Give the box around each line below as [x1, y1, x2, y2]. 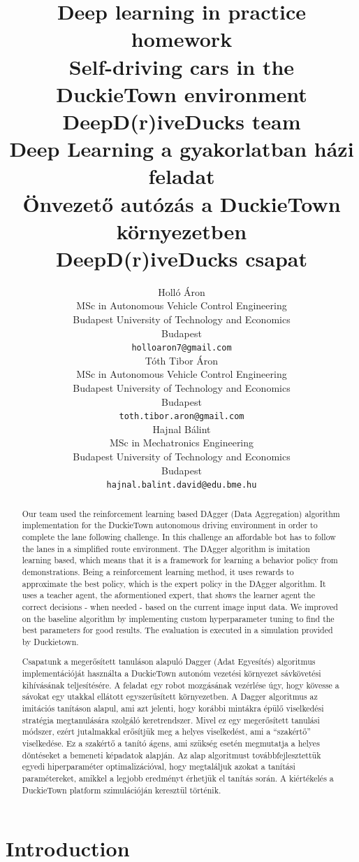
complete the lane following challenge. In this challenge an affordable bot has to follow [22, 531, 336, 543]
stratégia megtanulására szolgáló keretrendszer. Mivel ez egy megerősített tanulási [22, 714, 320, 726]
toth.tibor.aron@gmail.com [119, 411, 244, 422]
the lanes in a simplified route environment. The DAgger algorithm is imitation [22, 542, 310, 554]
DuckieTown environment [56, 79, 307, 108]
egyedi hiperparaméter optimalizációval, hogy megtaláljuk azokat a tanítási [22, 761, 295, 772]
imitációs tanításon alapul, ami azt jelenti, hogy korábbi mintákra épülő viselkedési [22, 702, 324, 714]
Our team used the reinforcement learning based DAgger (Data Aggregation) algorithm [22, 507, 340, 519]
